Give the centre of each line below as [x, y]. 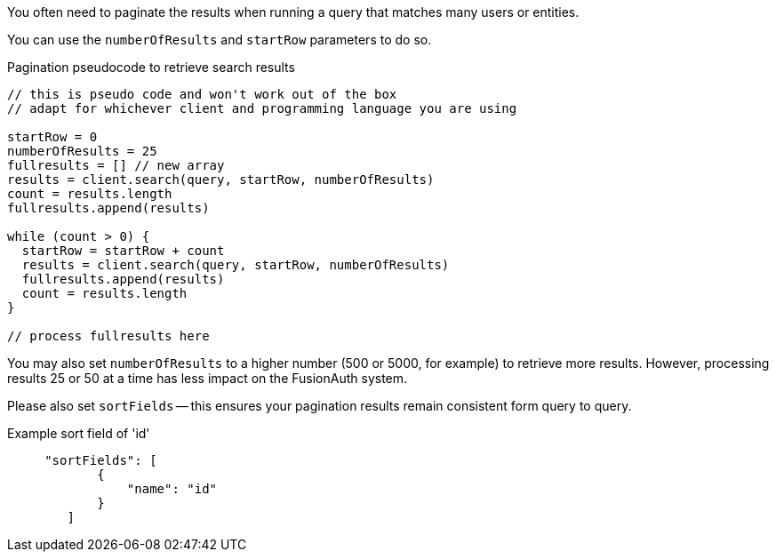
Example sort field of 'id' [79, 433]
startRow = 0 [52, 137]
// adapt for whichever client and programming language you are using [262, 108]
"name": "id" [172, 489]
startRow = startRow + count [123, 251]
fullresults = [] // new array [116, 165]
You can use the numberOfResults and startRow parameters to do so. [220, 40]
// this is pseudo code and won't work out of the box [202, 94]
